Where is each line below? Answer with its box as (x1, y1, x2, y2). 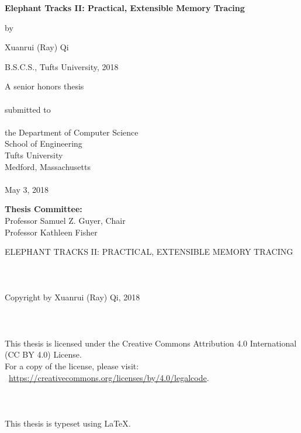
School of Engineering (5, 137, 82, 150)
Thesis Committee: (5, 203, 82, 215)
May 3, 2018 (5, 183, 49, 195)
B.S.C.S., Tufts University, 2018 (5, 60, 119, 72)
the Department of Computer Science (5, 126, 139, 138)
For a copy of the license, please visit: (5, 360, 139, 372)
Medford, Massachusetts (5, 160, 91, 172)
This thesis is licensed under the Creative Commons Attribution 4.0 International (5, 337, 297, 349)
